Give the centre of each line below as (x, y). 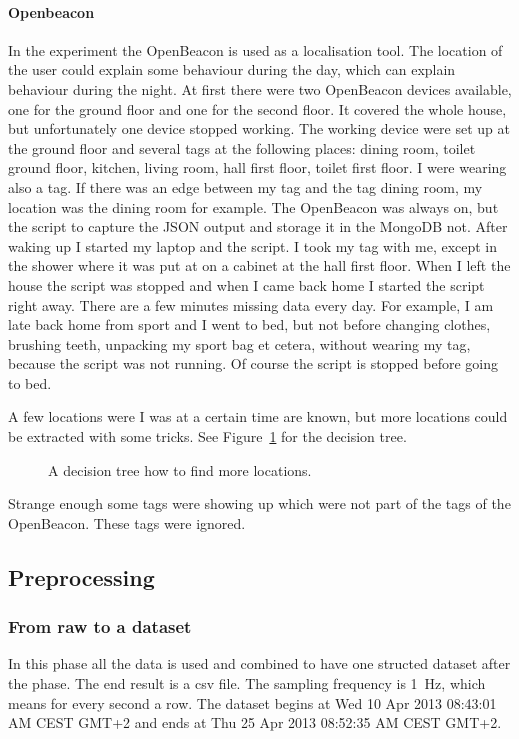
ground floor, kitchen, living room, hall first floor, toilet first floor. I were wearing (257, 167)
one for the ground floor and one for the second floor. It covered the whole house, (257, 108)
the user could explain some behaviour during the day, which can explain (232, 69)
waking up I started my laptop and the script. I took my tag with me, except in (253, 245)
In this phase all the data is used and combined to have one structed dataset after (259, 663)
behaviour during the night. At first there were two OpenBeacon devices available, (260, 88)
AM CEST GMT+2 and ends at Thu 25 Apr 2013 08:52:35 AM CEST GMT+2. (255, 722)
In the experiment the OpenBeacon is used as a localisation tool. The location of (255, 49)
